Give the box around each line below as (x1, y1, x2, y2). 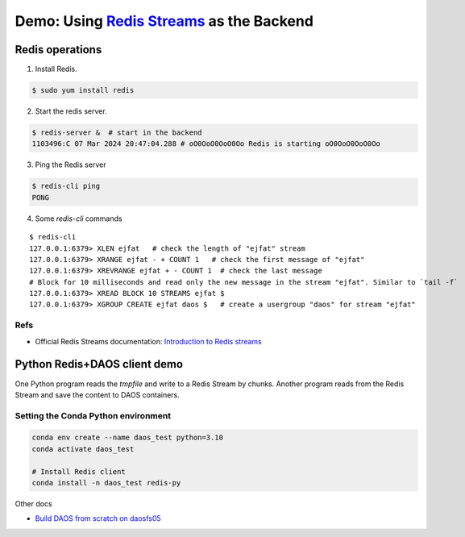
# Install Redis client (31, 467, 127, 476)
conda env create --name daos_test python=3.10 (31, 433, 223, 443)
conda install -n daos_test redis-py (31, 478, 181, 488)
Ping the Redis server (35, 160, 106, 169)
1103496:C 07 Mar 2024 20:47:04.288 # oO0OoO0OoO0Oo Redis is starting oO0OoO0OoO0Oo (31, 139, 380, 148)
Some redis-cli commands (35, 214, 122, 223)
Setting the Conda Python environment (15, 410, 172, 421)
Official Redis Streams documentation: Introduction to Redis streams (35, 336, 262, 346)
